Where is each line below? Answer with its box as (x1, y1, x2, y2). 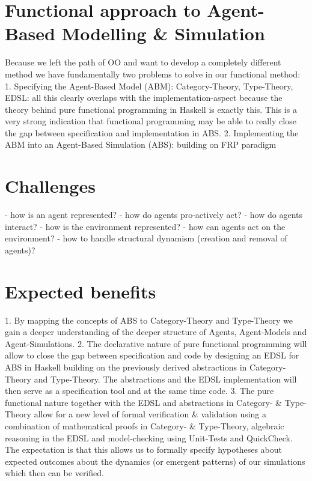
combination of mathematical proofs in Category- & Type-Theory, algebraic (5, 420, 284, 432)
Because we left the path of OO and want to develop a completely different (5, 56, 281, 68)
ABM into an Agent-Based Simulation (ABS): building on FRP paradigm (5, 138, 277, 151)
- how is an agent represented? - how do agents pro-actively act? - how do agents (5, 208, 302, 221)
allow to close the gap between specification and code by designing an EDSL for (5, 349, 299, 362)
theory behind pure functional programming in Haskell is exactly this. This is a (5, 103, 297, 115)
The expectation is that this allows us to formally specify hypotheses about (5, 443, 283, 456)
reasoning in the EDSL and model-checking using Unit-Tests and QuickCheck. (5, 431, 293, 444)
